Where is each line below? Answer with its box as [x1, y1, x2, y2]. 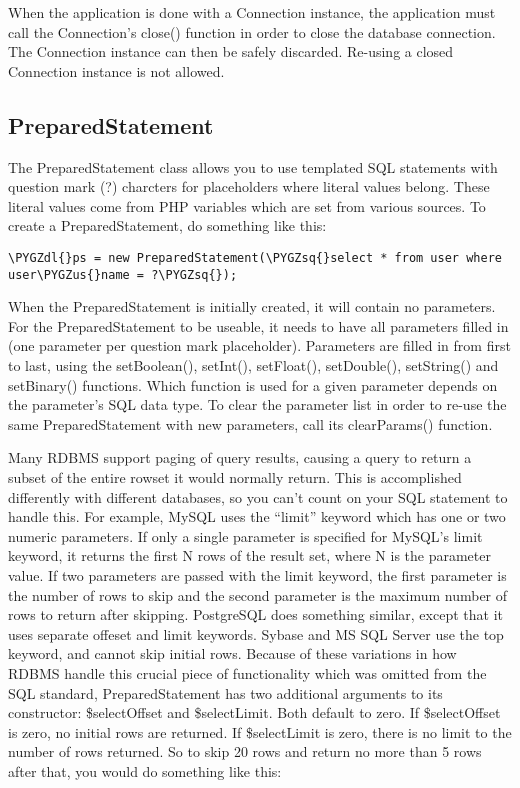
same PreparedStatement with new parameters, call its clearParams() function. [8, 413, 493, 434]
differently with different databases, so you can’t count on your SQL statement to [8, 486, 508, 507]
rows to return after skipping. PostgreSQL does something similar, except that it [8, 604, 503, 625]
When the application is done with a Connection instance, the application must [8, 2, 496, 22]
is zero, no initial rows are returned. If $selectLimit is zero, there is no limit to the [8, 721, 512, 742]
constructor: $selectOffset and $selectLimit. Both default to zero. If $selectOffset [8, 702, 501, 723]
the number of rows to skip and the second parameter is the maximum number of [8, 584, 508, 605]
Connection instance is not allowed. [8, 60, 225, 81]
